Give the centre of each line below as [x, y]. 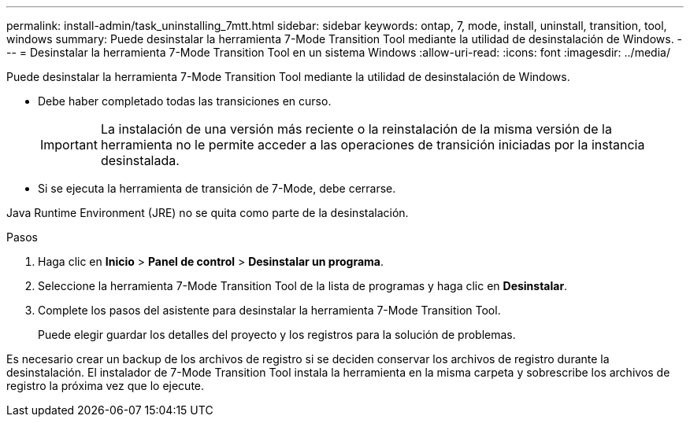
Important [69, 145]
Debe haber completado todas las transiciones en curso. [185, 101]
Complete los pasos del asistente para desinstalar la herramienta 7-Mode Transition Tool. [269, 310]
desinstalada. [140, 160]
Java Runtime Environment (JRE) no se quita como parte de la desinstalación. [208, 213]
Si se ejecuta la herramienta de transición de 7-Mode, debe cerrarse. [217, 188]
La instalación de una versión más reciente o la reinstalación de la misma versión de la [356, 129]
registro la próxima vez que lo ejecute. [106, 386]
